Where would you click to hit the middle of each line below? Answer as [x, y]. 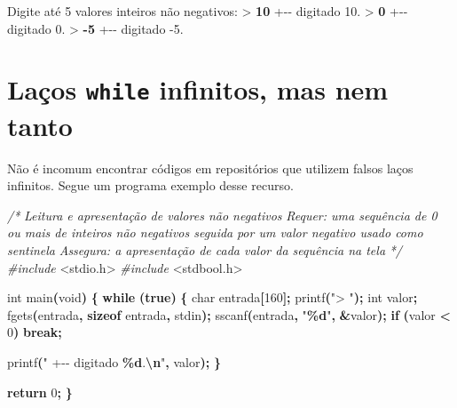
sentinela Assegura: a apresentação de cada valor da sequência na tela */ [205, 250]
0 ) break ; [35, 332]
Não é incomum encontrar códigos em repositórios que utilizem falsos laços [210, 168]
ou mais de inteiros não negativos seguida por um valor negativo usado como [215, 232]
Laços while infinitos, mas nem [198, 89]
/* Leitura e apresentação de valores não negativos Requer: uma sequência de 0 [222, 215]
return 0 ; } [40, 392]
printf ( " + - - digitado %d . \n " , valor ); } [114, 361]
